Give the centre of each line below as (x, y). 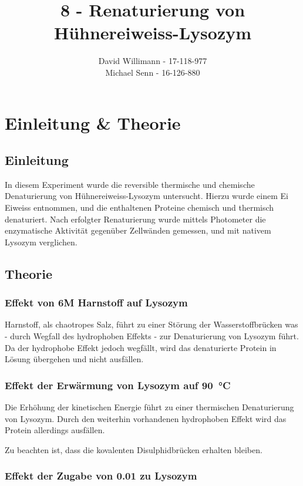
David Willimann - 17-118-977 (153, 61)
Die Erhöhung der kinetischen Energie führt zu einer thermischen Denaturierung (149, 407)
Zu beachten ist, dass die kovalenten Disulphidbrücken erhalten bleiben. (134, 449)
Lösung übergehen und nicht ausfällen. (74, 359)
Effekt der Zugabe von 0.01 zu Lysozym (101, 476)
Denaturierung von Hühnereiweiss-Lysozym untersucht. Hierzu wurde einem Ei (147, 196)
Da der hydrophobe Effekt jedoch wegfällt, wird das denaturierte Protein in (141, 347)
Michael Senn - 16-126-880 (153, 72)
